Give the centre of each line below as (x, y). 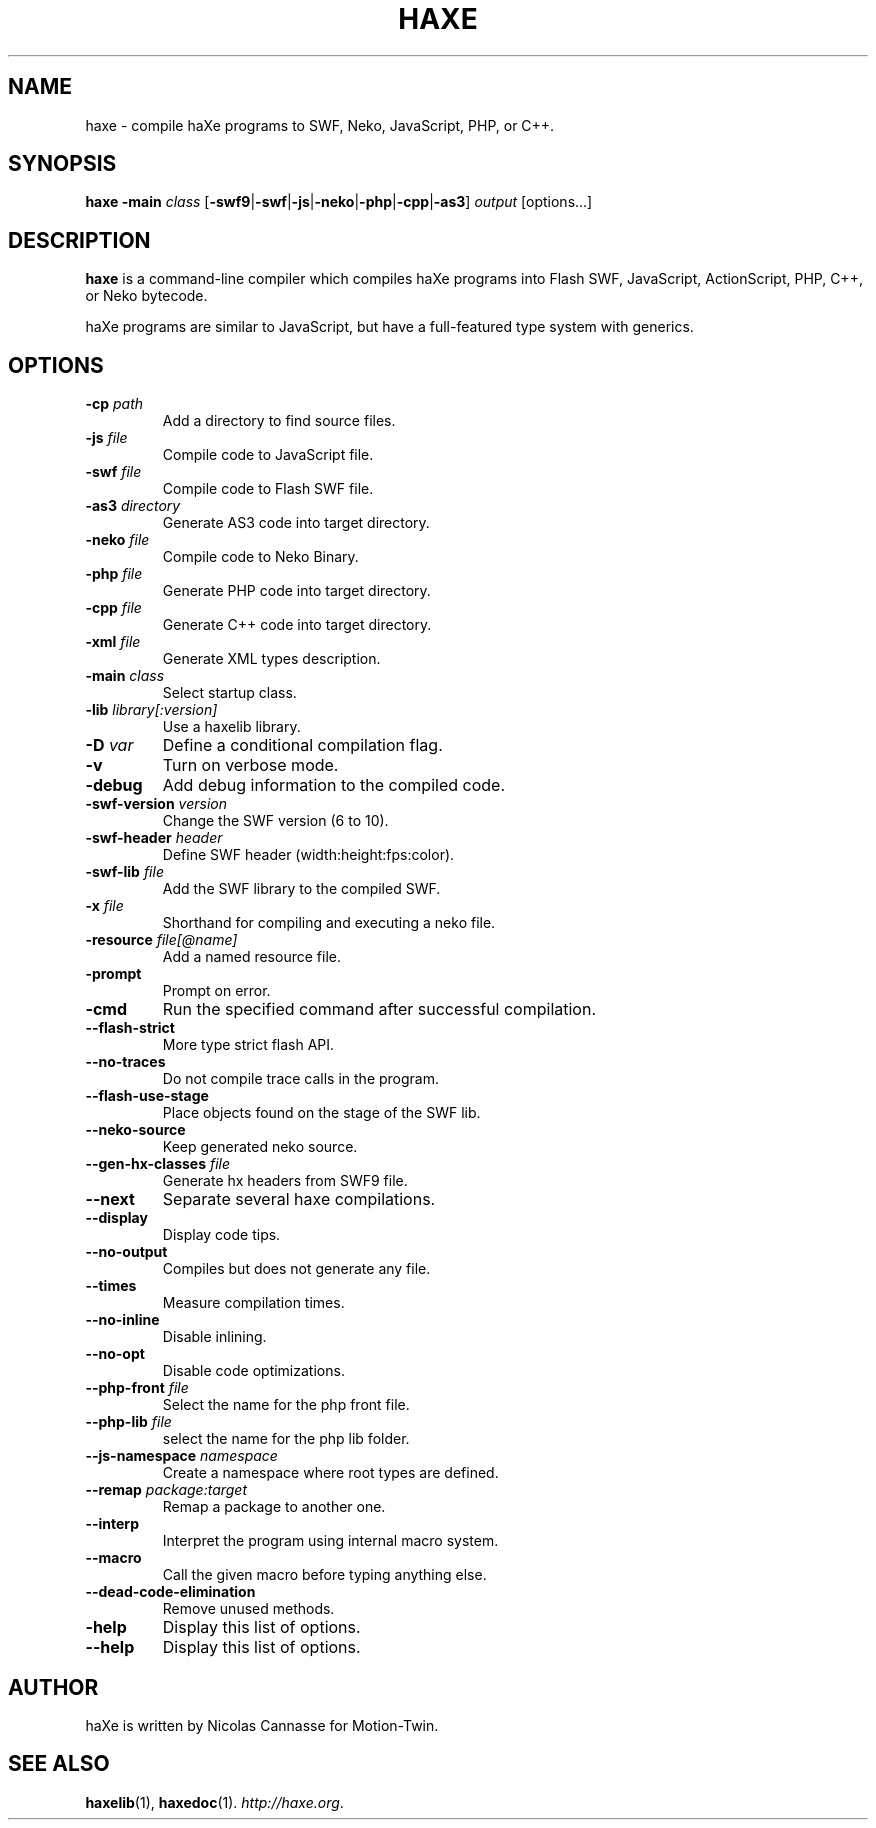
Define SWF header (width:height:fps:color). (308, 855)
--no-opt (115, 1354)
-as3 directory (133, 506)
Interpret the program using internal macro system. (330, 1541)
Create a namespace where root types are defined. (330, 1473)
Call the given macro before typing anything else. (324, 1575)
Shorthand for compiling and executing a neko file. (329, 923)
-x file (104, 906)
